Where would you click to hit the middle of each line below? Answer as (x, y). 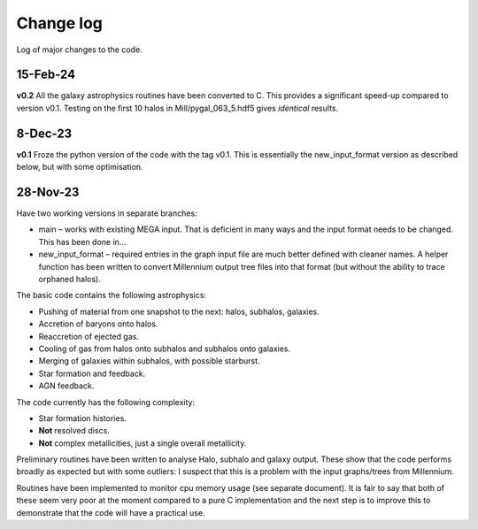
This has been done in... (82, 241)
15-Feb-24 (46, 75)
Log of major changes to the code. (79, 50)
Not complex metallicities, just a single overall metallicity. (143, 443)
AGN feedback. (66, 386)
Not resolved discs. (74, 431)
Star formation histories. (83, 418)
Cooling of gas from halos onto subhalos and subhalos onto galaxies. (165, 349)
